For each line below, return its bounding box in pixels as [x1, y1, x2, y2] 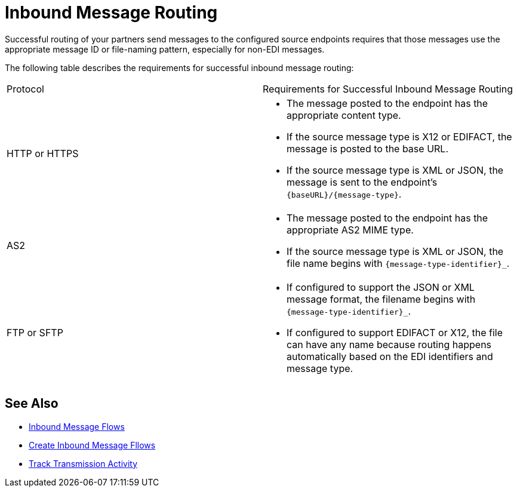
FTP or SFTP [7, 326, 63, 339]
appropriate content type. [287, 109, 401, 121]
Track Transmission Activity [29, 458, 138, 469]
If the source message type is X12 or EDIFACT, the [287, 130, 512, 143]
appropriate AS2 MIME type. [287, 223, 414, 236]
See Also [5, 396, 59, 411]
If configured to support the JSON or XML [287, 281, 475, 293]
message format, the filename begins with [287, 293, 476, 305]
